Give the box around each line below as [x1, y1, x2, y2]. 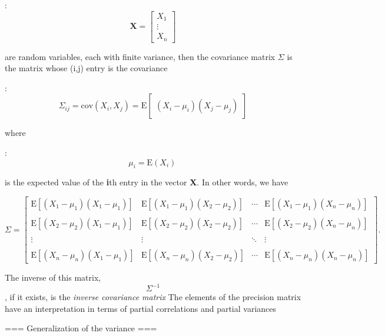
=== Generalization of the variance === [5, 322, 157, 334]
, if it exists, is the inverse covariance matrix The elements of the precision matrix [5, 291, 301, 303]
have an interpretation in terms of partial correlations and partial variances [5, 302, 277, 314]
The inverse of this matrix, [5, 271, 101, 284]
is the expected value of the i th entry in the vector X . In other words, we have [5, 176, 288, 188]
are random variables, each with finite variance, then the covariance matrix [5, 50, 276, 62]
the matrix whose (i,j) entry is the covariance [5, 62, 168, 74]
